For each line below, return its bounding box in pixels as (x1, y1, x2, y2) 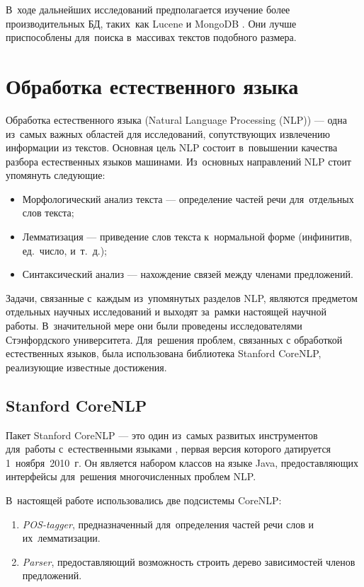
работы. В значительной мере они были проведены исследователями (6, 318, 302, 333)
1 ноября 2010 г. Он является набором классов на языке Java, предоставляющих (6, 455, 359, 470)
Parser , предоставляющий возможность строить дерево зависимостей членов (22, 554, 356, 569)
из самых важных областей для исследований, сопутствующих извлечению (6, 126, 330, 141)
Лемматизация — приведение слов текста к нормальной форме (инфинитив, (22, 229, 353, 244)
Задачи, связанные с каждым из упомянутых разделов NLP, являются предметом (6, 290, 358, 305)
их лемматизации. (22, 530, 101, 545)
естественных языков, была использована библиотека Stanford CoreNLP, (6, 346, 322, 361)
